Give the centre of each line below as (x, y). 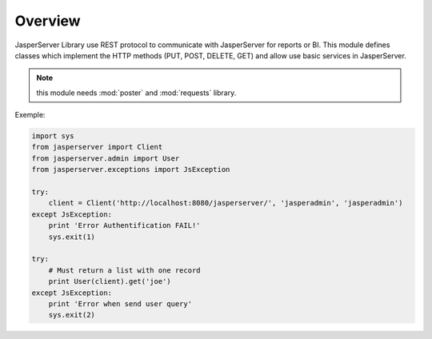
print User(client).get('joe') (110, 281)
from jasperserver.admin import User (106, 158)
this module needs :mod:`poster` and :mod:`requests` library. (136, 93)
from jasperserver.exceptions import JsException (131, 169)
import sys (53, 136)
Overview (48, 21)
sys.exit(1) (72, 237)
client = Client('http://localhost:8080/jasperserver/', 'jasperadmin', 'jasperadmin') (226, 203)
